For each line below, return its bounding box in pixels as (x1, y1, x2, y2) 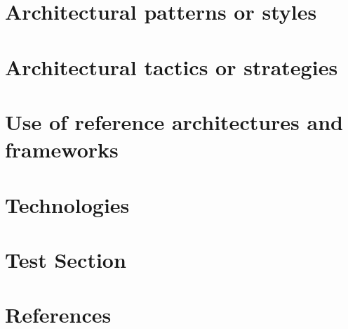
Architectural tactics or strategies (5, 52, 338, 81)
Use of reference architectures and (5, 107, 343, 136)
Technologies (5, 190, 130, 219)
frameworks (5, 135, 119, 164)
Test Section (5, 245, 126, 273)
